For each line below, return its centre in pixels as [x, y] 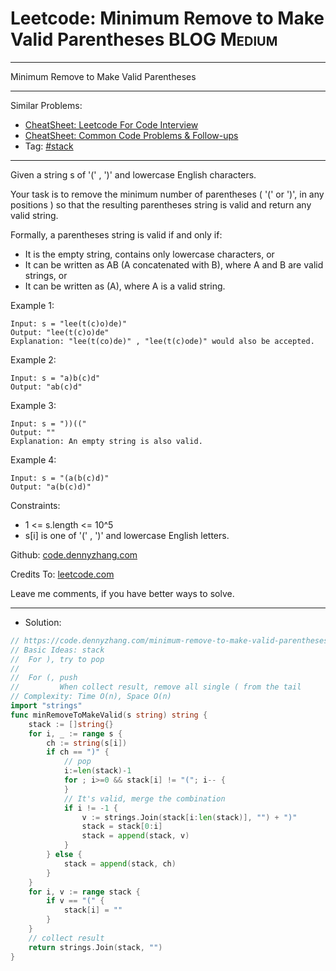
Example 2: [33, 359]
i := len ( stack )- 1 [97, 771]
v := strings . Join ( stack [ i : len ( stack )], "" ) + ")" [189, 817]
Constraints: [35, 505]
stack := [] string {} [71, 724]
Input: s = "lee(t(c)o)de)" [69, 323]
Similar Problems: [46, 105]
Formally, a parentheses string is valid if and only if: [116, 234]
